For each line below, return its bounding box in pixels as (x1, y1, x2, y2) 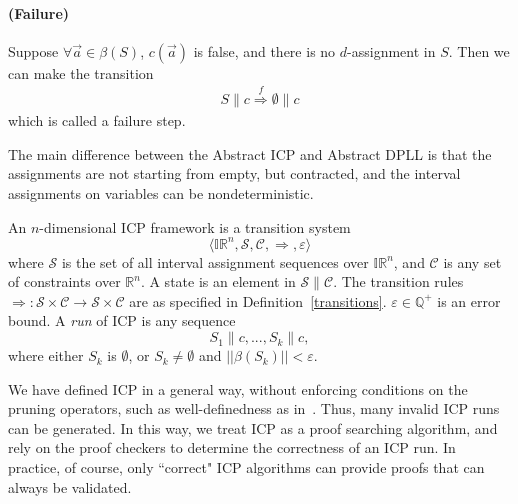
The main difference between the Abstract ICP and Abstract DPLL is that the (8, 143, 492, 164)
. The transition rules (333, 271, 464, 292)
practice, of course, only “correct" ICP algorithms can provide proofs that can (8, 457, 485, 478)
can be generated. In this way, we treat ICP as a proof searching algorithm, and (8, 417, 498, 438)
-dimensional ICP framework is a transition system (39, 216, 351, 237)
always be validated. (8, 476, 132, 497)
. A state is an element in (140, 271, 296, 292)
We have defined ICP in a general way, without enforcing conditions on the (8, 378, 468, 399)
